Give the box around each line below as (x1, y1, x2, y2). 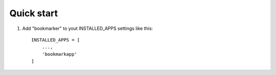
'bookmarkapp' (41, 51, 78, 57)
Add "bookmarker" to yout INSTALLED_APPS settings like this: (22, 25, 153, 31)
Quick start (9, 8, 58, 19)
